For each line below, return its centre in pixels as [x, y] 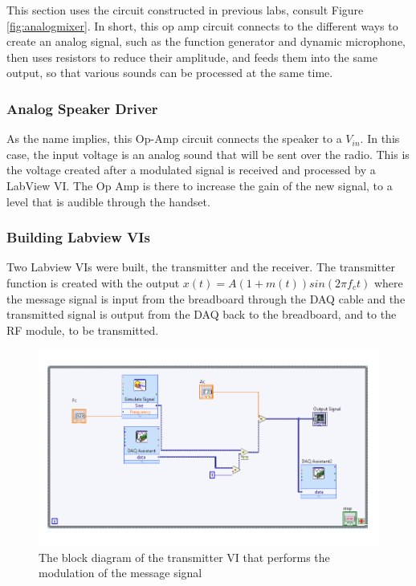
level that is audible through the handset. [108, 201]
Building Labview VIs [78, 237]
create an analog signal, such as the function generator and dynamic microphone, [206, 41]
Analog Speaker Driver [82, 108]
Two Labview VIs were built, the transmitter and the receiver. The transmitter [201, 267]
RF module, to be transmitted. [83, 330]
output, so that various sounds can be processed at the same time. [170, 73]
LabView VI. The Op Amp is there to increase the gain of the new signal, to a [200, 185]
